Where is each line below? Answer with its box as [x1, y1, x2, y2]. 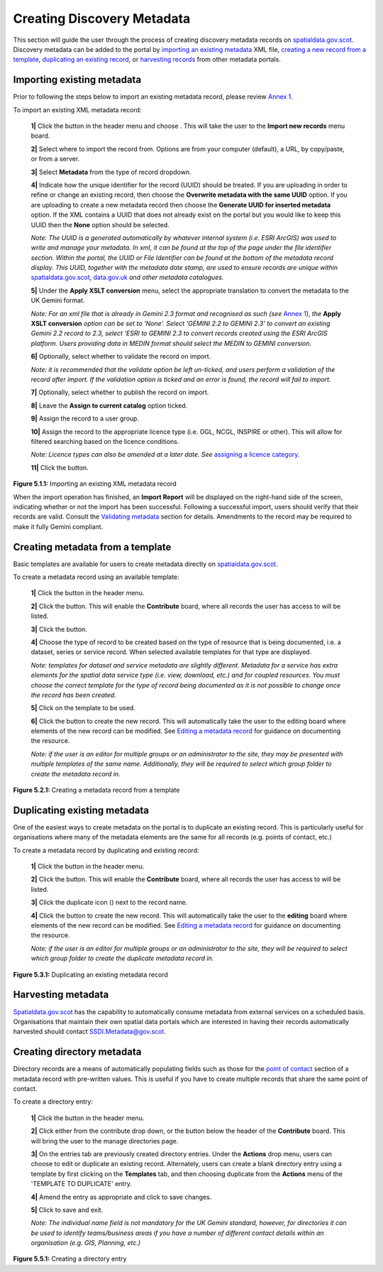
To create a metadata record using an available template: [13, 572, 180, 581]
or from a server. [30, 155, 80, 163]
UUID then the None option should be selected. [30, 220, 170, 229]
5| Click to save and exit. [30, 1205, 104, 1214]
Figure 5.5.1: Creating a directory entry [13, 1254, 127, 1263]
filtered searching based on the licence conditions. [30, 437, 179, 445]
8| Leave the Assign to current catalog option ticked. [30, 401, 188, 410]
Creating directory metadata [13, 1046, 142, 1058]
